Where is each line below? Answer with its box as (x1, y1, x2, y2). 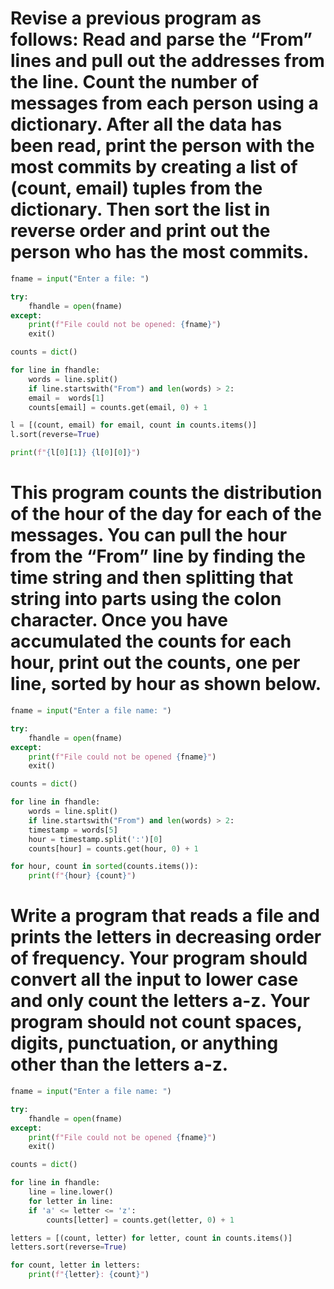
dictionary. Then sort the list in (10, 198, 271, 221)
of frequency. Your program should (10, 947, 308, 970)
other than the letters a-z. (10, 1053, 229, 1076)
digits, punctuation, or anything (10, 1032, 279, 1055)
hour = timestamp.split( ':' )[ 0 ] (28, 834, 163, 844)
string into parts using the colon (10, 588, 282, 611)
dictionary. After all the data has (10, 113, 283, 136)
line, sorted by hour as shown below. (10, 673, 322, 696)
